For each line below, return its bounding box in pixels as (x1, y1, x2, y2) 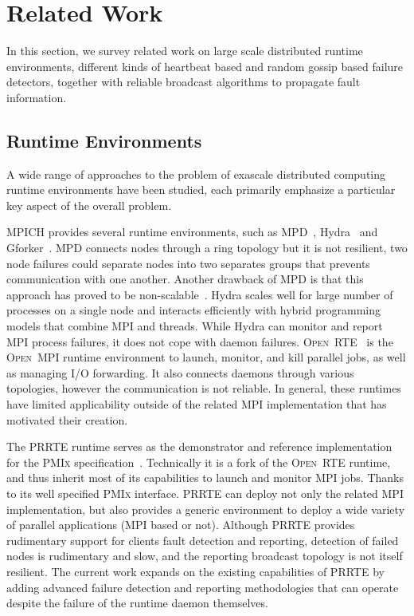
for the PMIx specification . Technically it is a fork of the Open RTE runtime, (6, 453, 391, 470)
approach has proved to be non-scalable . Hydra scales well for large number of (6, 286, 393, 302)
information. (6, 89, 67, 105)
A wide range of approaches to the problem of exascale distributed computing (6, 165, 385, 182)
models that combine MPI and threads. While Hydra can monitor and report (6, 318, 383, 334)
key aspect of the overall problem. (6, 196, 172, 213)
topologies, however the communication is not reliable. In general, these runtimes (6, 380, 401, 397)
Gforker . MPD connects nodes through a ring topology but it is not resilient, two (6, 239, 408, 256)
